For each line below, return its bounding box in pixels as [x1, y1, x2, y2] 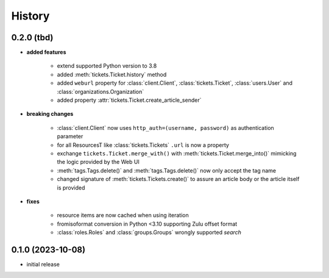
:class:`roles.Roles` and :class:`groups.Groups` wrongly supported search [57, 229, 242, 236]
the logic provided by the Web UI [57, 159, 140, 166]
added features [26, 49, 66, 56]
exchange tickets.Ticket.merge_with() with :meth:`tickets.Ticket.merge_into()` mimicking [57, 149, 297, 157]
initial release [26, 261, 60, 268]
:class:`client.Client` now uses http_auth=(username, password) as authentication [57, 124, 274, 131]
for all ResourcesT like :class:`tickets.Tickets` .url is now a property [57, 141, 230, 149]
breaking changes [26, 110, 74, 118]
